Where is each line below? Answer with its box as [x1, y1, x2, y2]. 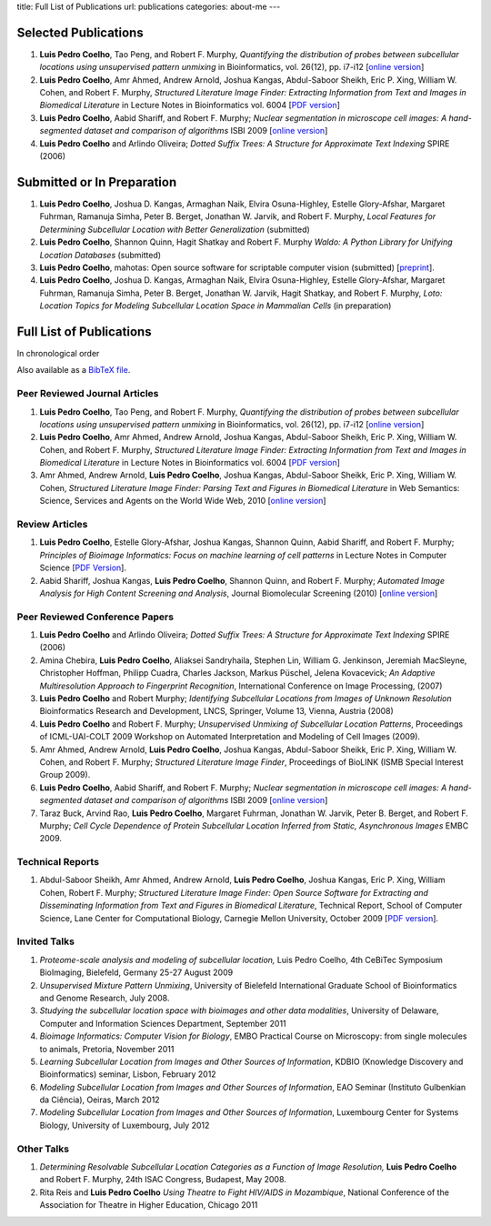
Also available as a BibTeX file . [16, 365, 131, 376]
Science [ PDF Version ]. [39, 562, 127, 573]
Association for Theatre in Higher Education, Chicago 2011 [39, 1200, 258, 1211]
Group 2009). [39, 769, 91, 780]
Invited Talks [16, 935, 75, 948]
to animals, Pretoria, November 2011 [39, 1043, 175, 1054]
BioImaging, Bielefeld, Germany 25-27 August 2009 [39, 967, 234, 978]
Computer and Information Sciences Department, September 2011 [39, 1018, 286, 1029]
